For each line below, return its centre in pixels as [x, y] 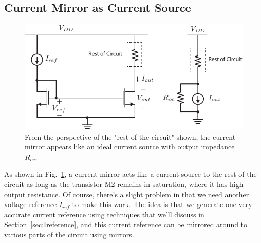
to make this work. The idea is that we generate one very [162, 204]
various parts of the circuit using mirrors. [69, 234]
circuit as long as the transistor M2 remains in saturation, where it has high [124, 184]
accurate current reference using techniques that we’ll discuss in [104, 214]
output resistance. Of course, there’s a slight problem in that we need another [127, 194]
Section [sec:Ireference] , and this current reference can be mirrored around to [126, 224]
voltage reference [31, 204]
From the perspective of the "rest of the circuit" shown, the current [130, 136]
